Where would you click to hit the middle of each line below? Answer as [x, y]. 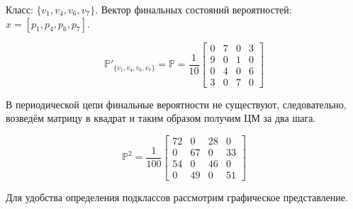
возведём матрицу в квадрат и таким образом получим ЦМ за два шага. [161, 118]
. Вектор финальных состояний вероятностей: [194, 9]
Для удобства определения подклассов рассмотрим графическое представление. [177, 197]
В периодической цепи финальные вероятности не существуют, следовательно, [176, 104]
